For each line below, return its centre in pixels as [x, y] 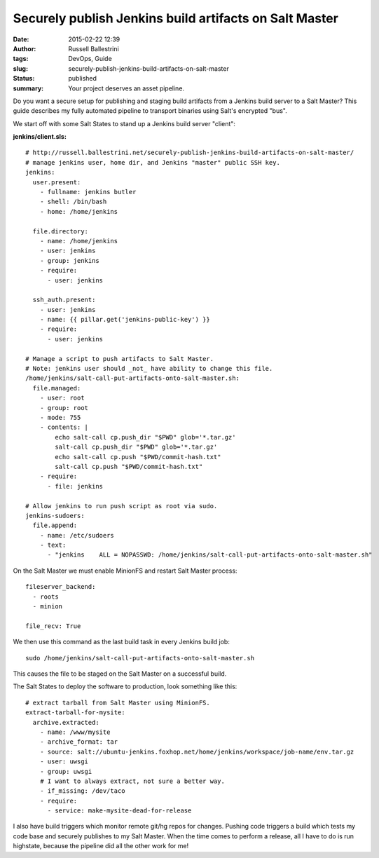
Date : [21, 39]
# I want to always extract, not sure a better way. [132, 781]
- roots [46, 597]
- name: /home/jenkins [79, 241]
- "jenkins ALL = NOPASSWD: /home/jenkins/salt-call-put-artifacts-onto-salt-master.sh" [210, 555]
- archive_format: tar [79, 742]
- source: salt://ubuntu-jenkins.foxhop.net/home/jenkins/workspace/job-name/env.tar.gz [197, 751]
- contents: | [64, 427]
